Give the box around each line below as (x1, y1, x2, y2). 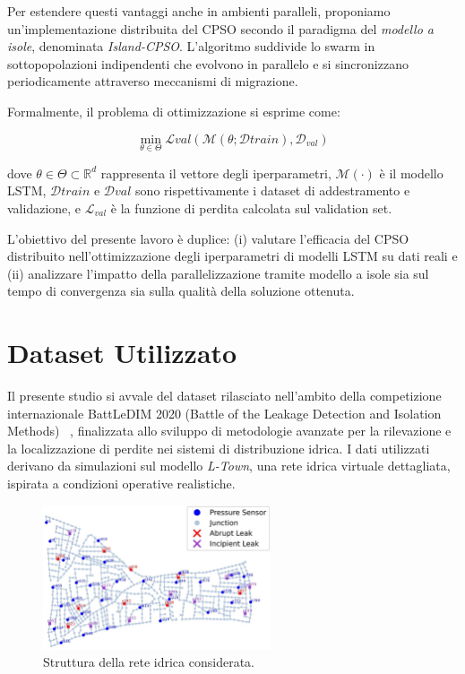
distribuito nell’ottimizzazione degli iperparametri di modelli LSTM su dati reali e (7, 246, 458, 265)
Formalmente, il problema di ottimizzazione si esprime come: (7, 101, 340, 120)
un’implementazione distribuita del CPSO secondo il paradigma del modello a (7, 19, 435, 38)
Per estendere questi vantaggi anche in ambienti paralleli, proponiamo (7, 2, 391, 20)
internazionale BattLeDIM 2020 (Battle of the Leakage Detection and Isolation (7, 403, 442, 422)
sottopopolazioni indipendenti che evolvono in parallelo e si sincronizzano (7, 54, 409, 73)
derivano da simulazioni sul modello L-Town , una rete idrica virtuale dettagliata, (7, 456, 451, 475)
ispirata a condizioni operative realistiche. (7, 474, 236, 493)
